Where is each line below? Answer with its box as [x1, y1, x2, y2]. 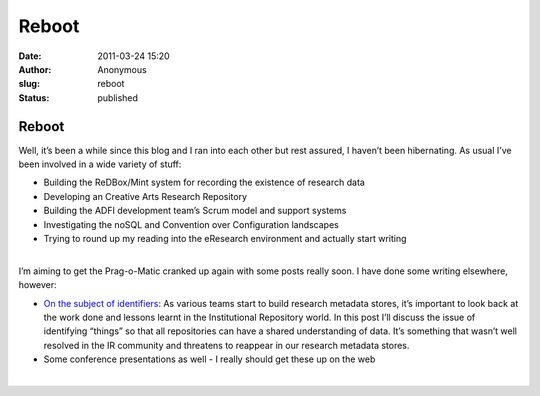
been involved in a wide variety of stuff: [18, 158, 182, 170]
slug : [18, 78, 40, 90]
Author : [18, 63, 52, 75]
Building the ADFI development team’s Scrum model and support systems [43, 205, 347, 217]
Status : [18, 91, 50, 104]
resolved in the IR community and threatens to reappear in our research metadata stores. [43, 339, 410, 351]
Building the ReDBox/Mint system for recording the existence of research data [43, 176, 365, 189]
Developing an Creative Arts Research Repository [43, 190, 248, 202]
